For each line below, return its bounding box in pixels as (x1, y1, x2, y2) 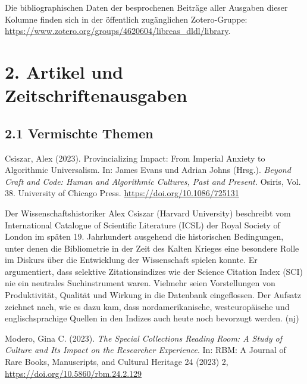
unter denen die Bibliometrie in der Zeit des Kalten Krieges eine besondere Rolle (5, 241, 299, 254)
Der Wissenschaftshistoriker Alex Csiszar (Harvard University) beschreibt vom (5, 206, 291, 219)
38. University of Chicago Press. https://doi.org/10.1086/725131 (5, 187, 239, 199)
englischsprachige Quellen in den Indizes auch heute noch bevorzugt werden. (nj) (5, 312, 299, 324)
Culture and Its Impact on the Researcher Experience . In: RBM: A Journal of (5, 343, 286, 356)
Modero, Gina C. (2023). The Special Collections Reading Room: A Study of (5, 332, 283, 344)
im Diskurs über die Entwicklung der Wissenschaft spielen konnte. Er (5, 253, 258, 266)
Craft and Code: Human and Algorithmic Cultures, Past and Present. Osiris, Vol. (5, 175, 301, 187)
